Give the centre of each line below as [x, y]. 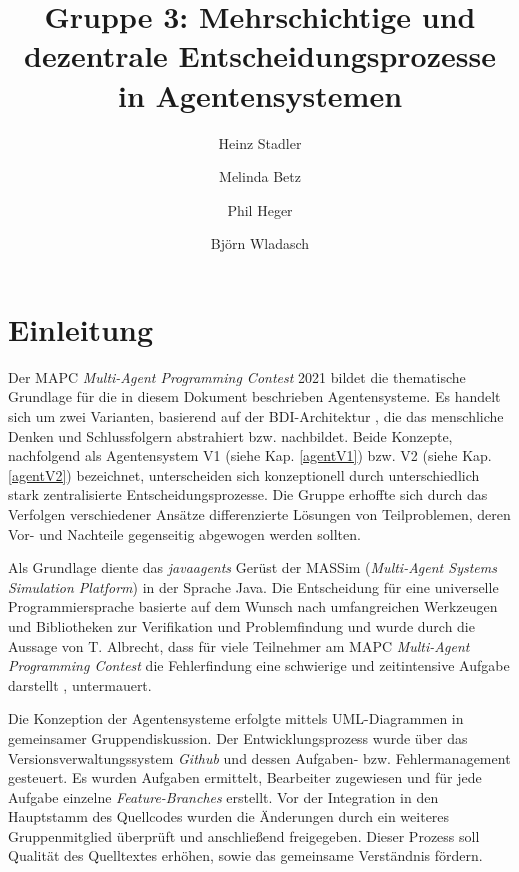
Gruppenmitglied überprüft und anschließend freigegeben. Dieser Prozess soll [244, 835]
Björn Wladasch [260, 243]
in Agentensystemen [260, 94]
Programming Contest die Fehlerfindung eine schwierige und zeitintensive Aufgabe [259, 665]
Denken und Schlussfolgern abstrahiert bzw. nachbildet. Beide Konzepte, [230, 435]
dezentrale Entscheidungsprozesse [260, 55]
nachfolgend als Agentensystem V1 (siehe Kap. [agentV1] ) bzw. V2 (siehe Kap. [250, 455]
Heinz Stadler [260, 142]
